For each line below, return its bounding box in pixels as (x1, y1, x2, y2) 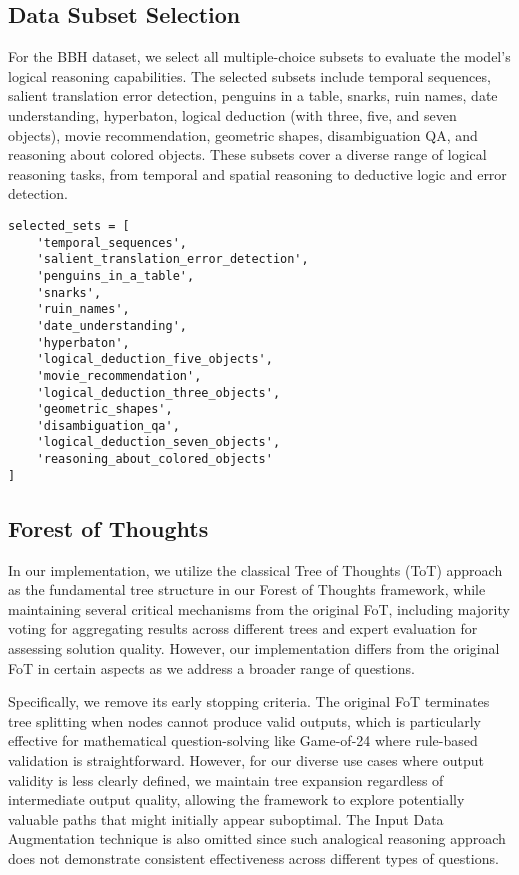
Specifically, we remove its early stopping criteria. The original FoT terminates (8, 691, 490, 712)
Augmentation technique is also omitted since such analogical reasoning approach (8, 828, 506, 849)
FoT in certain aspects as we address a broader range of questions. (8, 657, 415, 678)
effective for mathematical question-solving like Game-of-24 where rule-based (8, 730, 478, 751)
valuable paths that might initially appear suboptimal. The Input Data (8, 808, 444, 829)
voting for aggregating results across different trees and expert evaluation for (8, 618, 478, 639)
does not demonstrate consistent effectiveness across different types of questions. (8, 847, 499, 868)
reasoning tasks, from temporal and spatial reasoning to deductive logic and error (8, 163, 507, 184)
